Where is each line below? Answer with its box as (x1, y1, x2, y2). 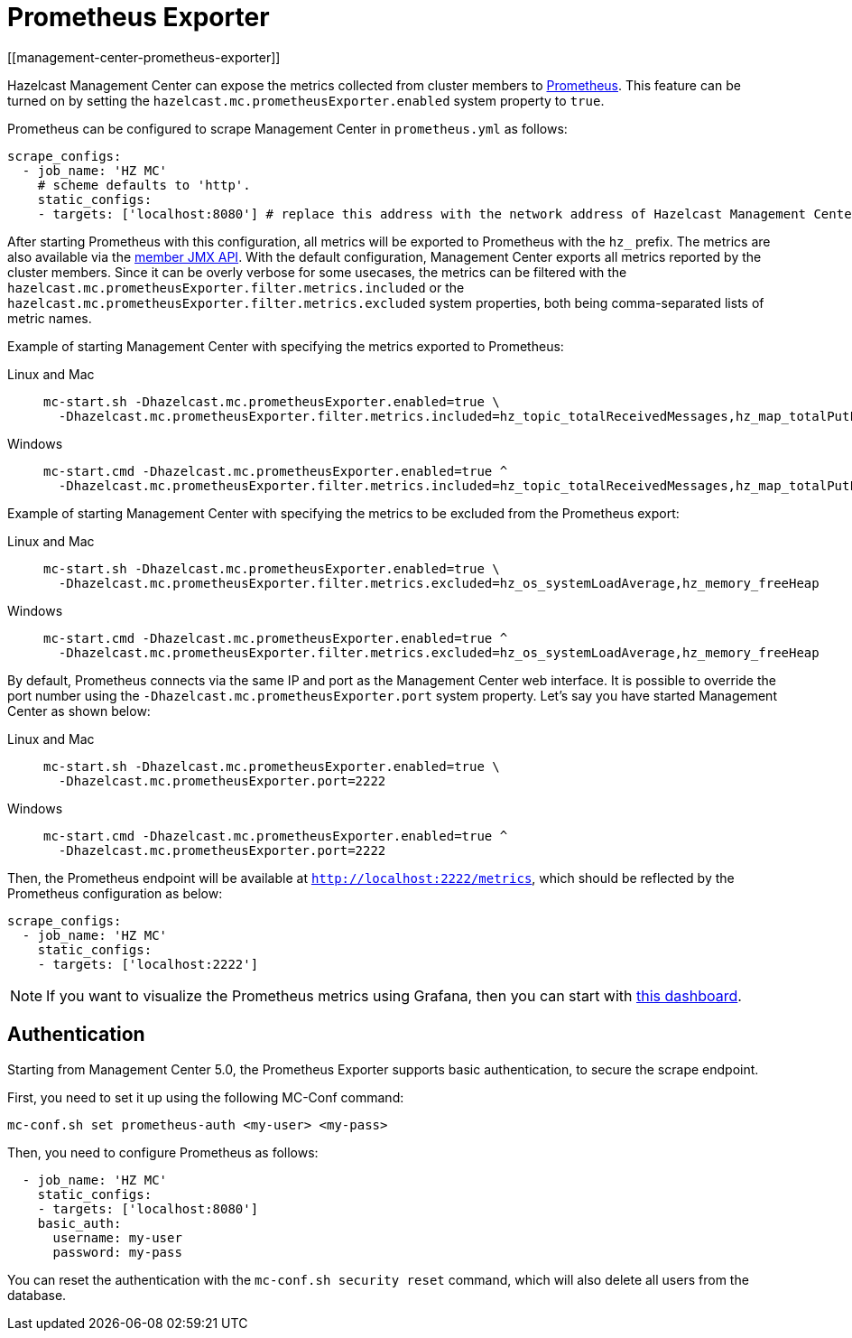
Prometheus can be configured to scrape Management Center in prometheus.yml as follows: (7, 120, 568, 136)
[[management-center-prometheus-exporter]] (7, 49, 281, 65)
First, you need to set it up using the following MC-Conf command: (7, 1089, 404, 1105)
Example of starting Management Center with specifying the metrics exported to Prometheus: (7, 338, 564, 354)
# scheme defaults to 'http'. (37, 177, 251, 192)
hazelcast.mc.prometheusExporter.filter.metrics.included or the (7, 279, 465, 295)
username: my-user (52, 1230, 182, 1245)
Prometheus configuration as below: (7, 885, 223, 901)
